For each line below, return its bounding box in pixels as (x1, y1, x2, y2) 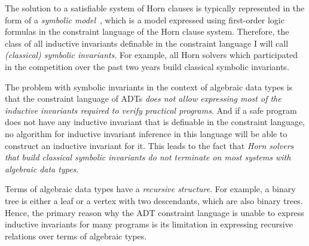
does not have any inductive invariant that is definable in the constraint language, (5, 116, 305, 128)
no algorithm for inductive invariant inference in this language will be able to (5, 127, 287, 139)
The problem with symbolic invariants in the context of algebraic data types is (5, 80, 293, 93)
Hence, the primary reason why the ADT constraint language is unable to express (5, 206, 304, 218)
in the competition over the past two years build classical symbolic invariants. (5, 60, 289, 72)
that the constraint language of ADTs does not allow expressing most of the (5, 92, 282, 105)
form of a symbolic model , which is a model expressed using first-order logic (5, 13, 284, 26)
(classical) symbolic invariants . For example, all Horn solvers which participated (5, 48, 298, 61)
